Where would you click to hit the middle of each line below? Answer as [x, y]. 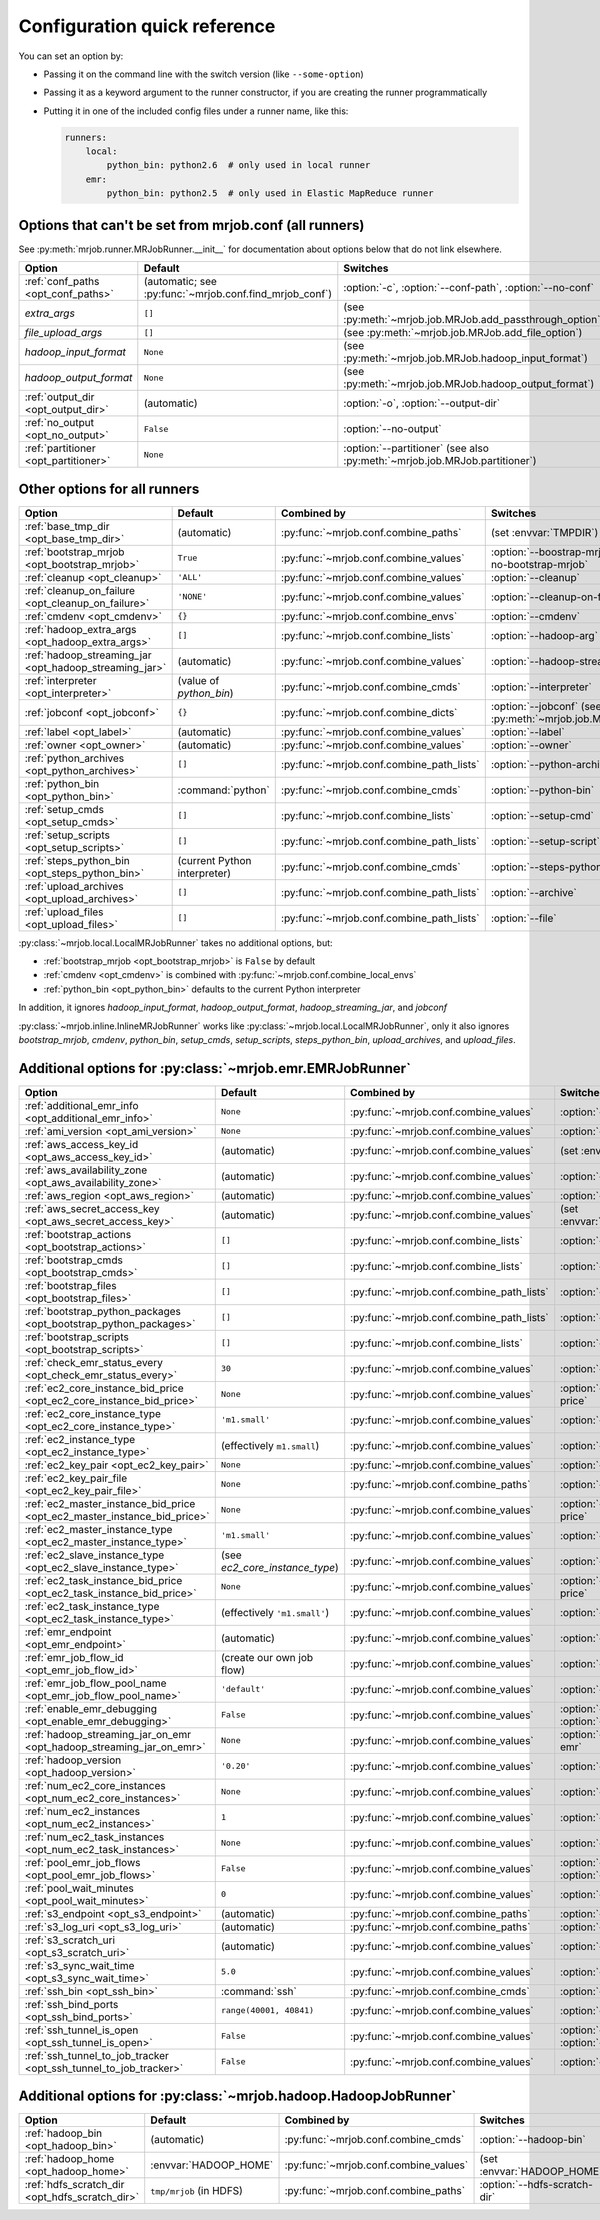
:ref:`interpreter [60, 680]
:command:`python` [223, 790]
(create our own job [267, 1657]
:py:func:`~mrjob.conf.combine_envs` [369, 616]
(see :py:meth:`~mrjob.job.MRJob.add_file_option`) [463, 333]
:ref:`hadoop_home [69, 2159]
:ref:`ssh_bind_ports [71, 2004]
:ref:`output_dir [59, 397]
